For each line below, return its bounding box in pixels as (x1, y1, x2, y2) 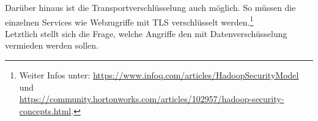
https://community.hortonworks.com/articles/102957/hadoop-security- (19, 92, 284, 105)
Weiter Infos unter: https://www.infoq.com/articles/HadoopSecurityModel (19, 69, 299, 81)
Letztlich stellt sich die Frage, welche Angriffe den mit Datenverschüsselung (5, 27, 287, 40)
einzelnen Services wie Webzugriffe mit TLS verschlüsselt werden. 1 (5, 13, 254, 28)
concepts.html (19, 104, 72, 117)
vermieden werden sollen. (5, 39, 98, 52)
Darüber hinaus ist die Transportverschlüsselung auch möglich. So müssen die (5, 1, 296, 13)
